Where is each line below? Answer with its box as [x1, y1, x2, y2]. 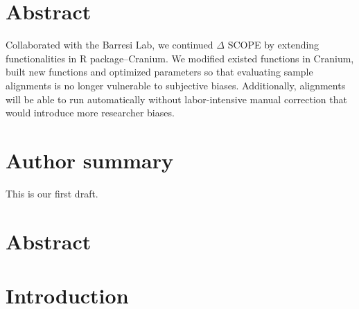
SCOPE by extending [227, 37, 319, 52]
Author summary [6, 145, 174, 174]
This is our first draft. [6, 186, 98, 200]
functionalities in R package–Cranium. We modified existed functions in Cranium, [6, 51, 354, 65]
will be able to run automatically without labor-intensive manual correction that [6, 91, 347, 106]
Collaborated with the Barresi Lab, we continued [6, 37, 213, 52]
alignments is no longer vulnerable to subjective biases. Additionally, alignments [6, 78, 346, 92]
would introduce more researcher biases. [6, 105, 175, 120]
